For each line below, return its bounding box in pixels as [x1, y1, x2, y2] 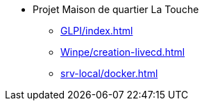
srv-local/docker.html [60, 67, 158, 79]
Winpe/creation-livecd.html [60, 46, 185, 58]
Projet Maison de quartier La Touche [33, 3, 199, 15]
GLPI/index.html [60, 25, 133, 36]
